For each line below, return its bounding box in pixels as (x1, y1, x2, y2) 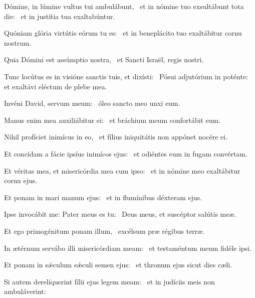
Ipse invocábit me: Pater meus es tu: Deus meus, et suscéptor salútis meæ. (4, 209, 236, 219)
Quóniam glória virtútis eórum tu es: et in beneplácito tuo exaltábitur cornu (4, 28, 242, 38)
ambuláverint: (4, 286, 46, 296)
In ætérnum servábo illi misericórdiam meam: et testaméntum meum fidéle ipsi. (4, 242, 251, 253)
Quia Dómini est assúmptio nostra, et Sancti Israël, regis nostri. (4, 54, 204, 65)
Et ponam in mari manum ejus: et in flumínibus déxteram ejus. (4, 192, 202, 202)
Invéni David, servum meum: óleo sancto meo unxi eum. (4, 98, 180, 108)
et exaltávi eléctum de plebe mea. (4, 81, 107, 91)
